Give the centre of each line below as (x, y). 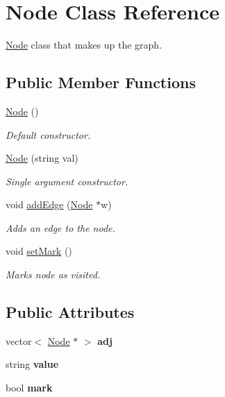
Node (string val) (42, 158)
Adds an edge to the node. (60, 227)
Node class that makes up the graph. (84, 45)
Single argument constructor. (67, 181)
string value (32, 364)
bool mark (29, 388)
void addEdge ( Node (49, 204)
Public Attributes (70, 312)
